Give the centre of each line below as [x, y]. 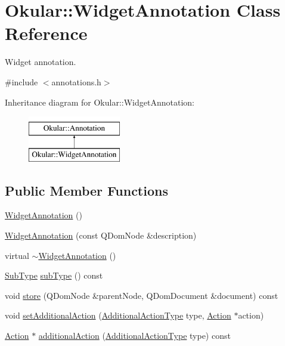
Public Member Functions [86, 190]
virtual [17, 255]
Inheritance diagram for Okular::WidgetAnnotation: [100, 102]
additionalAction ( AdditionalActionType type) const [134, 336]
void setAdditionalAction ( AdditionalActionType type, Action [118, 315]
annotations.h [76, 81]
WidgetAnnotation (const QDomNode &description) [101, 235]
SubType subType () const [54, 275]
